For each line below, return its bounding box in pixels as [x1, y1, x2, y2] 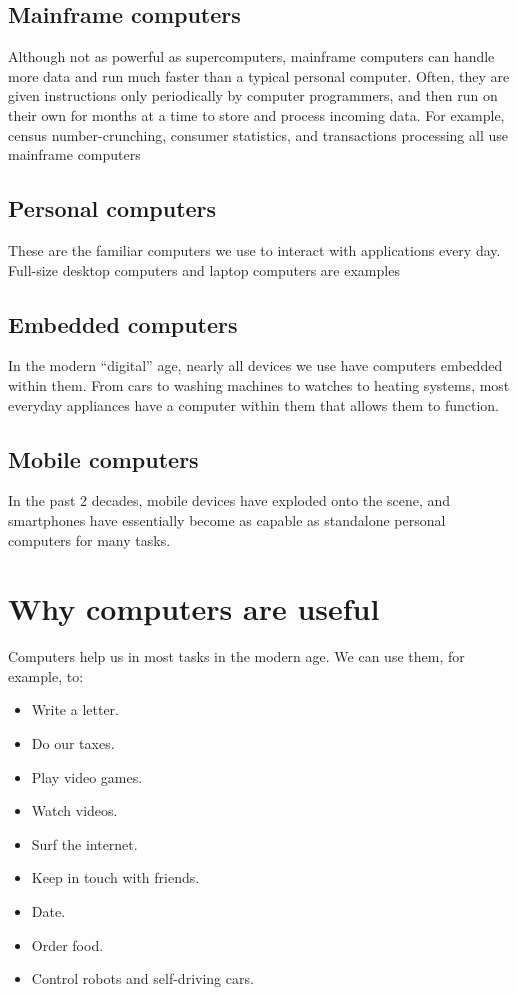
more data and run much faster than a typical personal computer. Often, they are [8, 65, 510, 86]
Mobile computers [8, 443, 199, 474]
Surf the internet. [31, 833, 138, 854]
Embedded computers [8, 308, 238, 339]
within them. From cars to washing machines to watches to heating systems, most [8, 374, 510, 395]
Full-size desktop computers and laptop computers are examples [8, 259, 400, 280]
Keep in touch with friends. [31, 867, 200, 888]
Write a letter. [31, 699, 119, 720]
